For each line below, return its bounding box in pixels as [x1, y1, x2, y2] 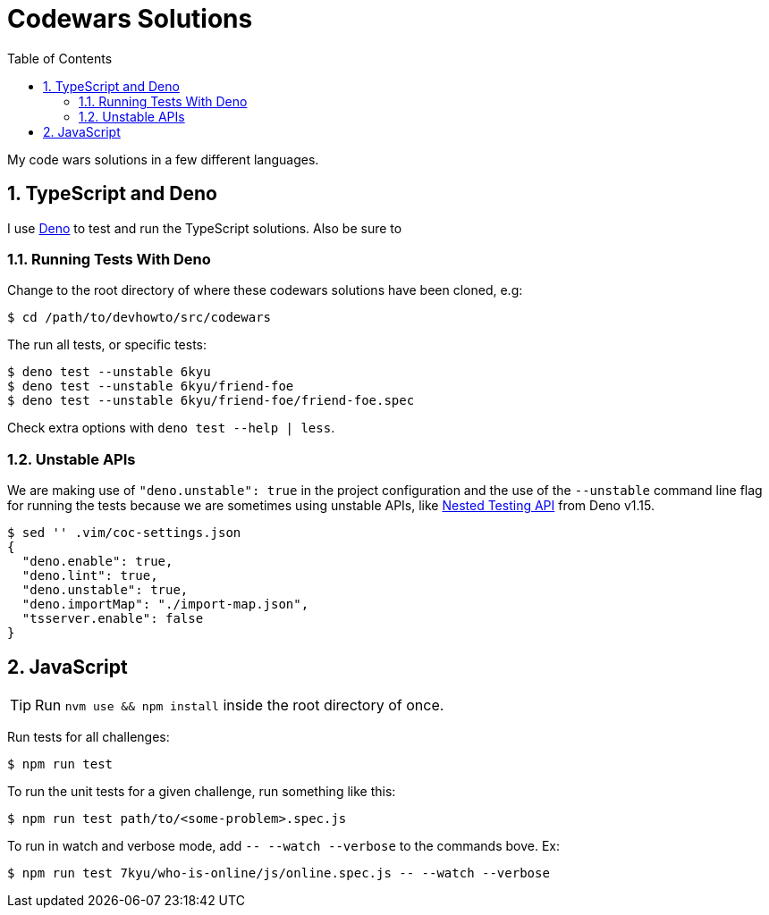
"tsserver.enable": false [21, 611, 204, 626]
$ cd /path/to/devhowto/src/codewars [7, 310, 272, 325]
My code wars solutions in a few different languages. [7, 151, 319, 167]
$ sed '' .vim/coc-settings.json [7, 525, 241, 541]
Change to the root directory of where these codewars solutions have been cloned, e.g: [7, 282, 523, 298]
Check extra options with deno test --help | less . [7, 420, 335, 436]
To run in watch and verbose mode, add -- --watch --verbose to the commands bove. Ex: [7, 837, 560, 853]
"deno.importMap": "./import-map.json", [21, 597, 309, 612]
